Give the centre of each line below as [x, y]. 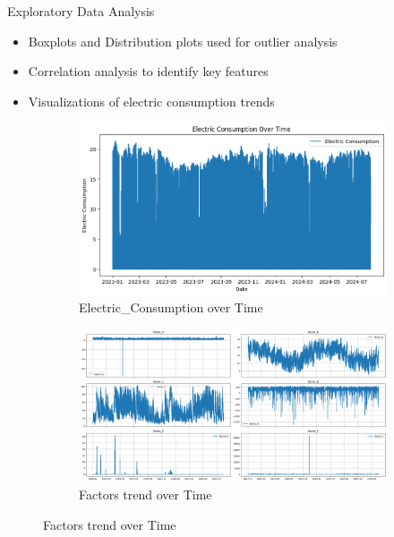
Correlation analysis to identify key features [148, 71]
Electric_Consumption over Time [171, 307]
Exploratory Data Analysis [81, 11]
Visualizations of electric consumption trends [151, 101]
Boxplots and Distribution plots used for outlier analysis [183, 41]
